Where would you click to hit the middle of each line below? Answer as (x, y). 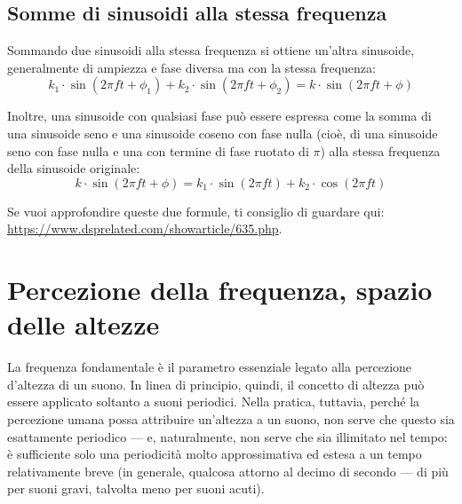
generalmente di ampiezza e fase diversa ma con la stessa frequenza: (191, 67)
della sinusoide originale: (74, 168)
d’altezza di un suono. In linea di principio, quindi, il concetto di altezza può (216, 384)
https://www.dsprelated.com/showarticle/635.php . (145, 228)
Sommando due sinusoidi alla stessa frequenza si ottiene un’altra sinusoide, (211, 50)
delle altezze (84, 324)
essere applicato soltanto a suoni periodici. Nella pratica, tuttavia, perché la (214, 402)
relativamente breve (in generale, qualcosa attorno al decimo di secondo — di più (228, 471)
